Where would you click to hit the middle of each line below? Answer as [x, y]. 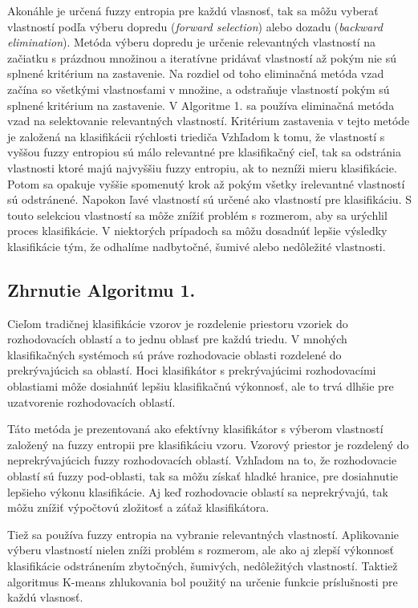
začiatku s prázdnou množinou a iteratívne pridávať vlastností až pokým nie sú [202, 57]
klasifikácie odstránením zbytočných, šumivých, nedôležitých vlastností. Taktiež [203, 566]
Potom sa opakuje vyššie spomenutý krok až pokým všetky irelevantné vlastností [206, 183]
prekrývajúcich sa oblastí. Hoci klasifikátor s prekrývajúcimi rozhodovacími [192, 370]
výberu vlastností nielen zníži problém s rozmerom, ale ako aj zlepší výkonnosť [201, 550]
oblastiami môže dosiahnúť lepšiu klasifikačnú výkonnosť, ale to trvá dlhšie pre [201, 386]
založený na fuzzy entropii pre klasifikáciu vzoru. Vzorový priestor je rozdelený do [208, 444]
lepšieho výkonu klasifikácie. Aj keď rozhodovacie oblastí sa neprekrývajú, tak [198, 491]
